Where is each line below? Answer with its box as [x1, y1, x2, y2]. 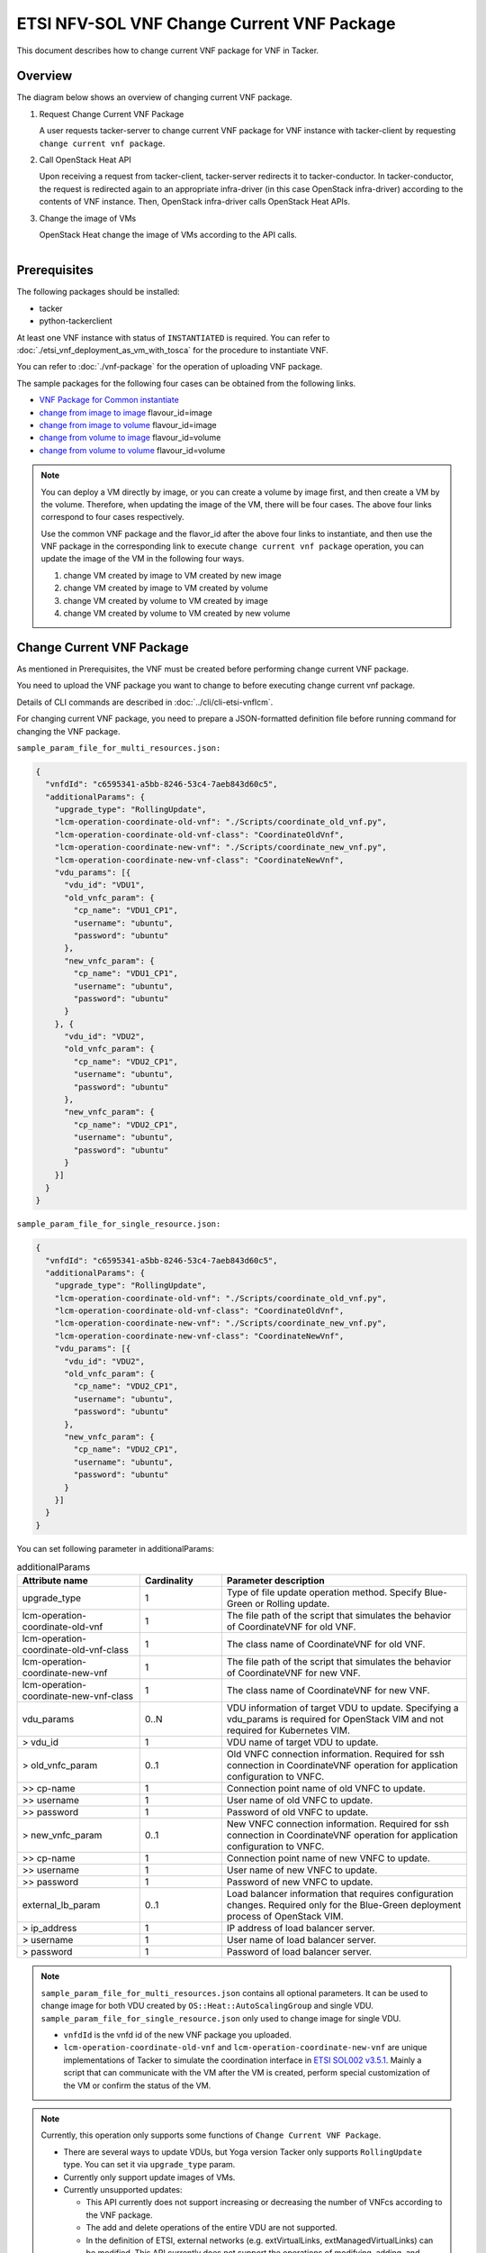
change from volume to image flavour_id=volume [39, 433, 221, 443]
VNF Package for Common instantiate [39, 395, 179, 406]
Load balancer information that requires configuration [226, 1888, 454, 1901]
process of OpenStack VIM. [226, 1911, 344, 1923]
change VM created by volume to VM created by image [63, 595, 269, 606]
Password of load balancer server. [226, 1946, 373, 1958]
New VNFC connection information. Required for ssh [226, 1818, 450, 1830]
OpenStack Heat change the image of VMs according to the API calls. [39, 229, 297, 240]
